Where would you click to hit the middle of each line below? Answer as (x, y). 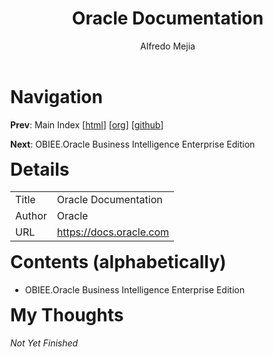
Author (31, 216)
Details (40, 169)
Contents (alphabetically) (118, 262)
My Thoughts (67, 315)
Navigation (56, 96)
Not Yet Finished (44, 343)
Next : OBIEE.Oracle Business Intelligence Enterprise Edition (133, 144)
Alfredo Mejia (168, 46)
